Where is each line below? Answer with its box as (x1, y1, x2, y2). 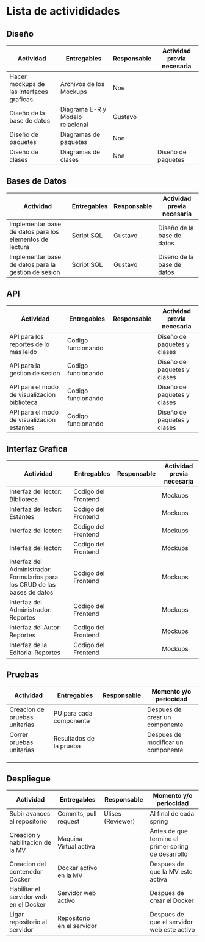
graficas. (9, 95, 35, 103)
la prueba (53, 742, 81, 750)
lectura (9, 242, 30, 251)
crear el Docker (149, 896, 194, 905)
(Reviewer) (103, 817, 135, 825)
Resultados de (53, 734, 95, 743)
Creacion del (9, 860, 46, 868)
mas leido (9, 347, 38, 356)
